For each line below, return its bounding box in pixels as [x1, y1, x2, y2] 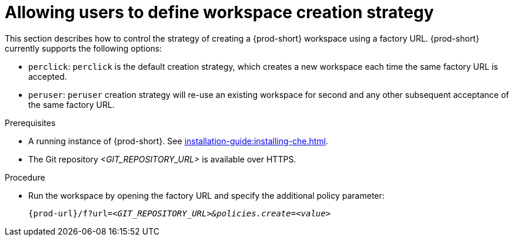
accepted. [28, 71, 67, 82]
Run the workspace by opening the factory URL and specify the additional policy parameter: [28, 190, 385, 201]
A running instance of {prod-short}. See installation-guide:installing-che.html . [28, 135, 328, 146]
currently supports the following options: [5, 43, 162, 53]
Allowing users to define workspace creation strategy [5, 2, 434, 22]
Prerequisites [5, 117, 56, 128]
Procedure [5, 172, 45, 182]
